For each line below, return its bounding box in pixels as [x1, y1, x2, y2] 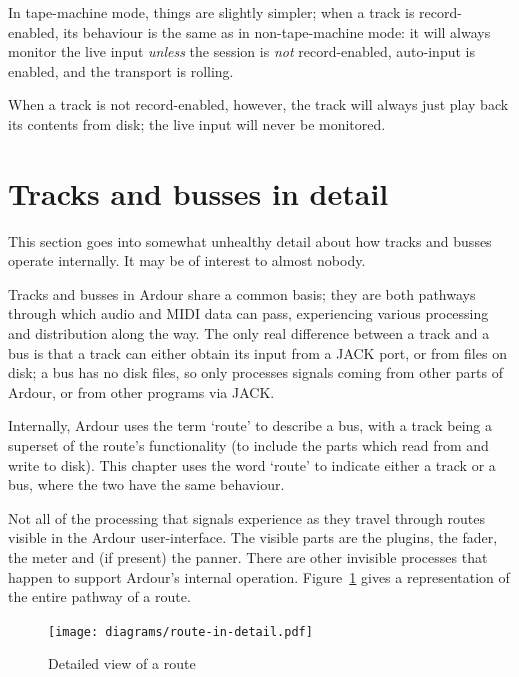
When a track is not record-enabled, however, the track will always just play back [8, 94, 509, 115]
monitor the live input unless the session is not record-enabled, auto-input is [8, 41, 475, 62]
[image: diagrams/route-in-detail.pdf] [48, 624, 313, 639]
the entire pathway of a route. [8, 586, 191, 607]
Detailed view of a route [48, 653, 196, 674]
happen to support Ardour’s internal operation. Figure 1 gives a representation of [8, 566, 510, 587]
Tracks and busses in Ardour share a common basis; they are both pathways [8, 283, 476, 304]
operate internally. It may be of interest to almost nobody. [8, 250, 366, 271]
